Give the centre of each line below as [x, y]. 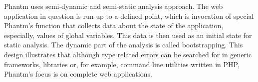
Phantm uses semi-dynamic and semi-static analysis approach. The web [114, 6]
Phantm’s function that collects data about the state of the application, [114, 25]
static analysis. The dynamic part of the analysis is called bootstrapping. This [124, 45]
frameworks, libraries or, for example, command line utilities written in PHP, [122, 64]
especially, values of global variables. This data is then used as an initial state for [128, 35]
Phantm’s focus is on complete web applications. [78, 74]
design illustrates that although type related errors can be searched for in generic [128, 54]
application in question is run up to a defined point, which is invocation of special [129, 16]
